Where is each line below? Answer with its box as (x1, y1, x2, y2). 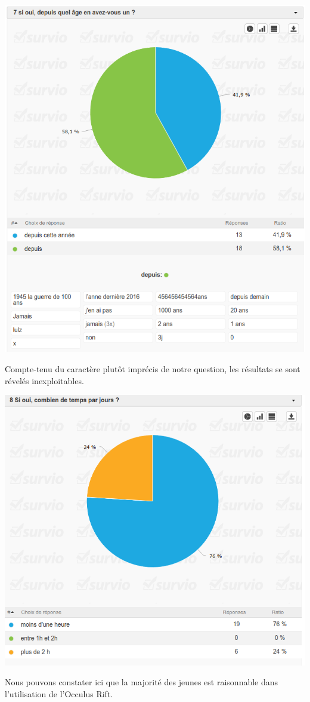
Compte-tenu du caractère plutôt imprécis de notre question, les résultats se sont (5, 363, 300, 375)
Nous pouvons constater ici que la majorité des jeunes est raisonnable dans (5, 676, 278, 688)
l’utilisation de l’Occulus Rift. (5, 687, 113, 700)
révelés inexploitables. (5, 374, 84, 387)
